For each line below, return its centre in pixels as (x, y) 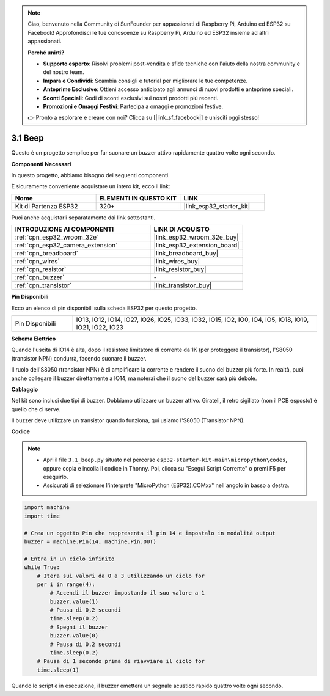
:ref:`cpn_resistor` (41, 269)
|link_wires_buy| (177, 262)
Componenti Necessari (41, 164)
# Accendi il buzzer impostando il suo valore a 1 (127, 593)
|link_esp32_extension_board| (196, 246)
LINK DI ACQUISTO (182, 229)
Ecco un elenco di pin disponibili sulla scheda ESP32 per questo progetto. (104, 308)
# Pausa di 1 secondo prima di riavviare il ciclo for (121, 661)
